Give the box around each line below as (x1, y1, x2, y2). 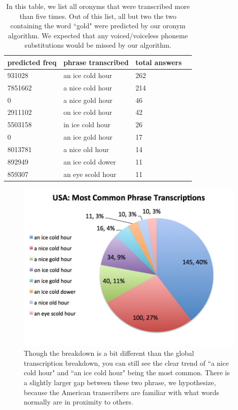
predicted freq (7, 57, 57, 67)
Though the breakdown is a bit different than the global (24, 348, 194, 358)
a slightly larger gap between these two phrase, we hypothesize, (24, 377, 216, 388)
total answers (135, 57, 182, 67)
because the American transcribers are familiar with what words (24, 387, 219, 397)
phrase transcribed (63, 57, 129, 67)
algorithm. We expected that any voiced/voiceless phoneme (8, 30, 188, 40)
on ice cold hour (63, 107, 112, 117)
